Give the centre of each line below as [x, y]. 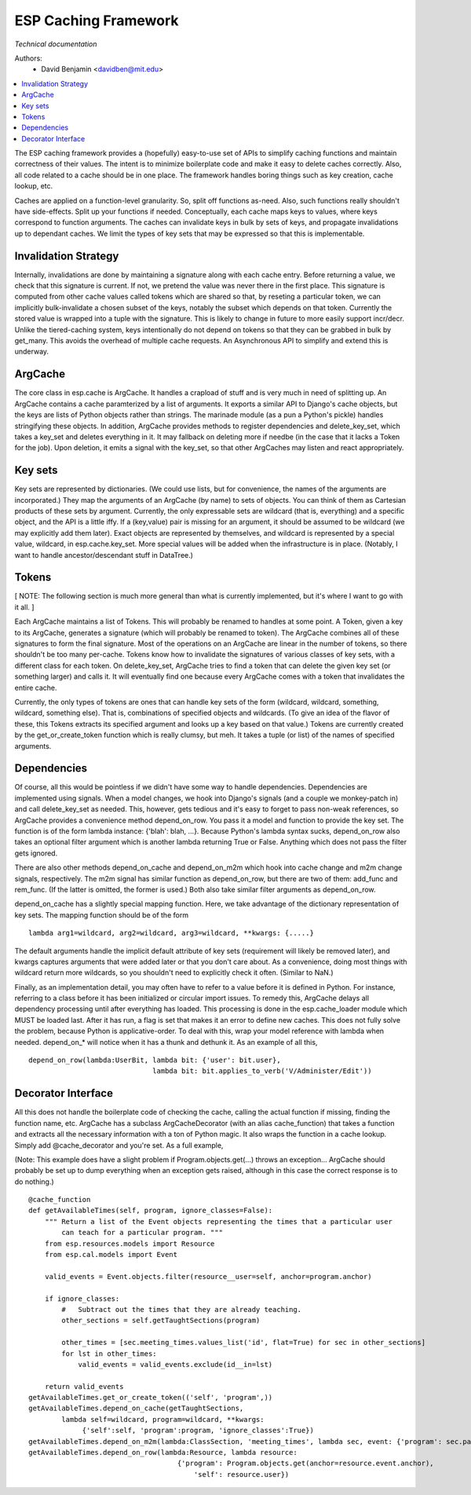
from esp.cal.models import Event [111, 1255]
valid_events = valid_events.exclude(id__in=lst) [175, 1364]
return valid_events [84, 1386]
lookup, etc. [34, 186]
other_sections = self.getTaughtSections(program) [161, 1321]
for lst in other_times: [109, 1354]
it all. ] [24, 607]
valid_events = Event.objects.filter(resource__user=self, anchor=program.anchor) [208, 1276]
